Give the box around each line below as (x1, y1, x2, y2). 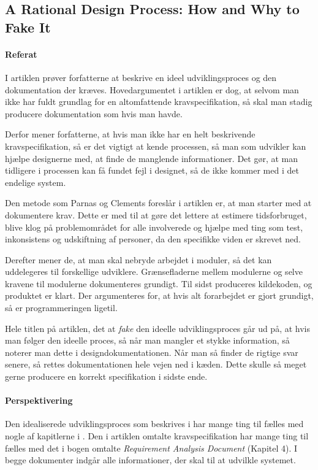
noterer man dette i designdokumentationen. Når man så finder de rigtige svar (5, 345, 298, 358)
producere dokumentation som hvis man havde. (5, 107, 183, 120)
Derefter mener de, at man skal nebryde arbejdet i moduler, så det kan (5, 253, 272, 266)
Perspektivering (5, 394, 73, 407)
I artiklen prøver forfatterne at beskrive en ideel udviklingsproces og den (5, 71, 277, 83)
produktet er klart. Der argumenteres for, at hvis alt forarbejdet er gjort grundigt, (5, 289, 314, 302)
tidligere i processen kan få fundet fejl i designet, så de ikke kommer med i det (5, 164, 299, 177)
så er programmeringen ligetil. (5, 301, 118, 314)
